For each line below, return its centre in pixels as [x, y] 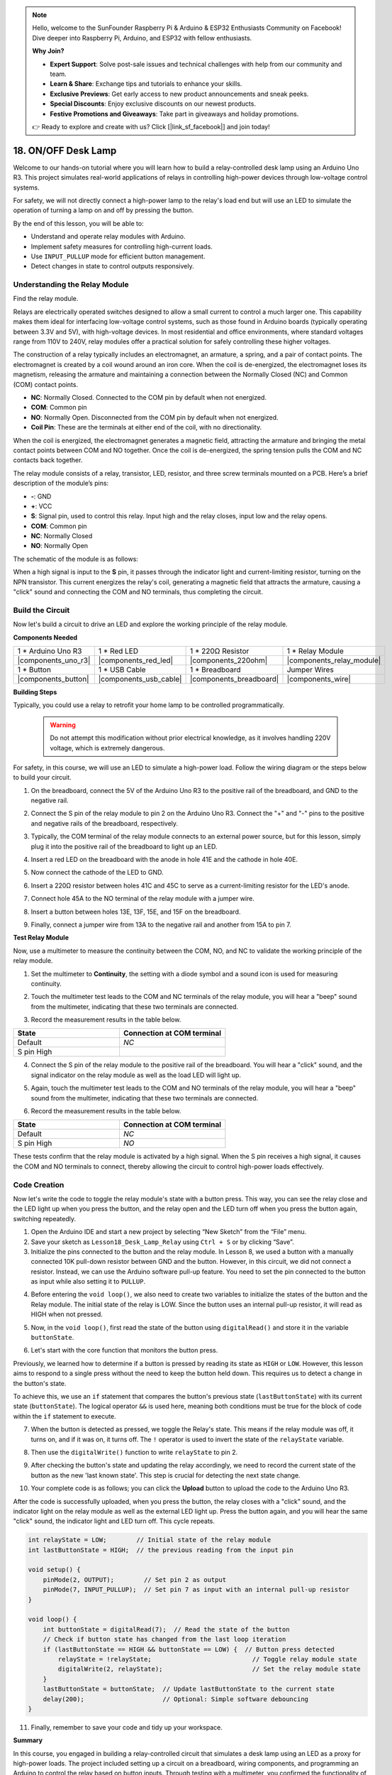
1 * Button [34, 670]
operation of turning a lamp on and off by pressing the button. [103, 210]
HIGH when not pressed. [67, 1314]
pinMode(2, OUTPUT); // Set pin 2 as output [135, 1579]
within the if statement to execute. [65, 1416]
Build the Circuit [41, 610]
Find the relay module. [46, 299]
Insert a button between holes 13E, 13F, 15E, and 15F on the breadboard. [136, 912]
